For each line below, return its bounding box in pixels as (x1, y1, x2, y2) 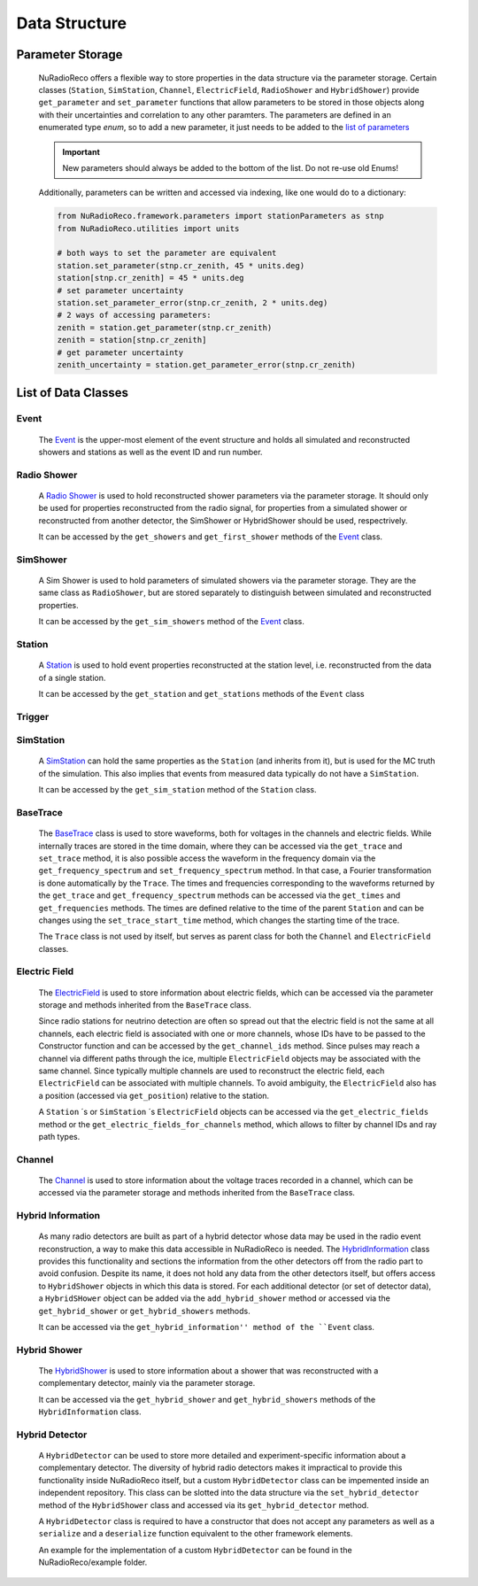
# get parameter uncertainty (57, 347, 184, 358)
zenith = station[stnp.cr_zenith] (57, 335, 207, 345)
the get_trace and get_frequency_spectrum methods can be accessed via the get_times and (38, 890, 401, 901)
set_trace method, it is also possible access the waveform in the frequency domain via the (38, 853, 376, 863)
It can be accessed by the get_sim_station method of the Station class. (38, 785, 317, 795)
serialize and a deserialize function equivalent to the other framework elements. (38, 1528, 353, 1539)
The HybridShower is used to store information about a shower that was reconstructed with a (38, 1365, 379, 1376)
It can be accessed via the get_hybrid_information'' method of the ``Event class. (38, 1321, 375, 1332)
